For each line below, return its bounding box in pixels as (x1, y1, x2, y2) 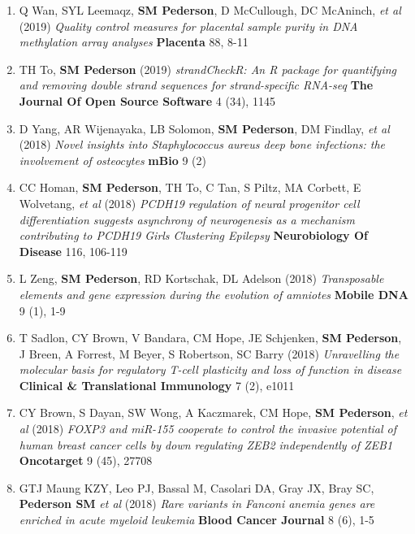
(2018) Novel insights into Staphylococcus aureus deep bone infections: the (19, 136, 386, 153)
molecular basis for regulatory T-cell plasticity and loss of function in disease (19, 361, 402, 378)
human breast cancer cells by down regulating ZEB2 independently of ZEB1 (19, 436, 393, 453)
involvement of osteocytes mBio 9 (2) (19, 151, 206, 168)
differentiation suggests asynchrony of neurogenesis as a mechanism (19, 211, 355, 228)
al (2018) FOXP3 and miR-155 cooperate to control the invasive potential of (19, 420, 397, 437)
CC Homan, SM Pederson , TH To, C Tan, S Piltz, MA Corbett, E (19, 179, 361, 196)
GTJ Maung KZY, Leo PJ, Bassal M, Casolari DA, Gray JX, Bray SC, (19, 479, 374, 496)
